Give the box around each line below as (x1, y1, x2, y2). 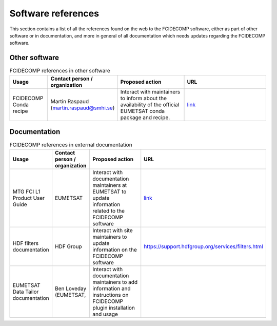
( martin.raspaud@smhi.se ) (50, 104, 115, 111)
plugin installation (92, 304, 135, 311)
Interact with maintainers (120, 88, 181, 95)
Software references (9, 8, 100, 19)
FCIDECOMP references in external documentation (9, 141, 133, 148)
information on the (92, 246, 137, 253)
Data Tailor (12, 288, 39, 295)
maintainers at (92, 181, 127, 188)
